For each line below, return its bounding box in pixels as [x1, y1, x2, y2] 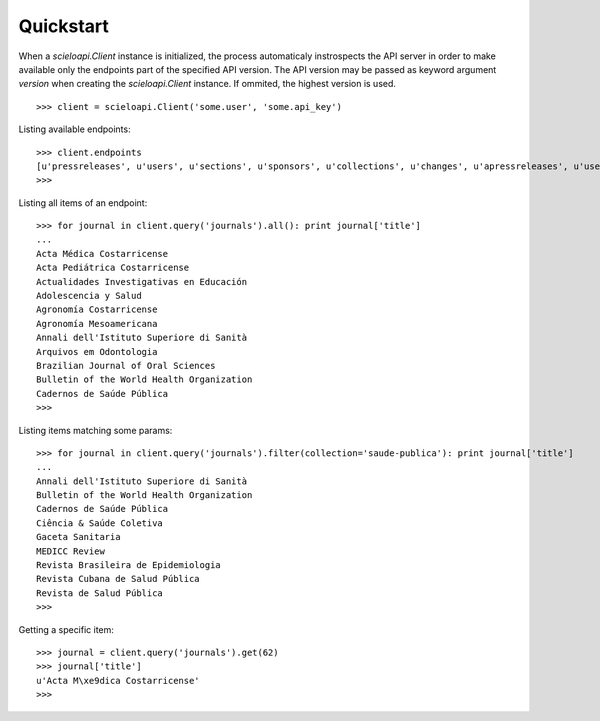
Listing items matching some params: [18, 424, 173, 436]
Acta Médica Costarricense [36, 248, 169, 259]
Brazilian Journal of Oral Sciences [36, 360, 216, 371]
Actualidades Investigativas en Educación [36, 276, 248, 287]
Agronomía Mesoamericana [36, 318, 158, 329]
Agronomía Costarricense [36, 304, 158, 315]
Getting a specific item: [18, 623, 115, 635]
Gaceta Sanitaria [36, 531, 121, 543]
